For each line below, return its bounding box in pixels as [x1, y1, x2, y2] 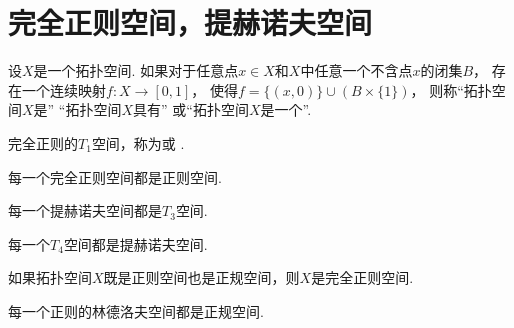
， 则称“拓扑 [410, 79, 492, 100]
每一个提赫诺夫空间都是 [8, 200, 162, 221]
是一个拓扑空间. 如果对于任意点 [33, 60, 239, 81]
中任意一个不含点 [300, 60, 413, 81]
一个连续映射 [21, 79, 106, 100]
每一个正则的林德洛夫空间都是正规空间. [8, 300, 264, 321]
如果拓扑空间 [8, 267, 92, 288]
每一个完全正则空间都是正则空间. [8, 166, 222, 187]
